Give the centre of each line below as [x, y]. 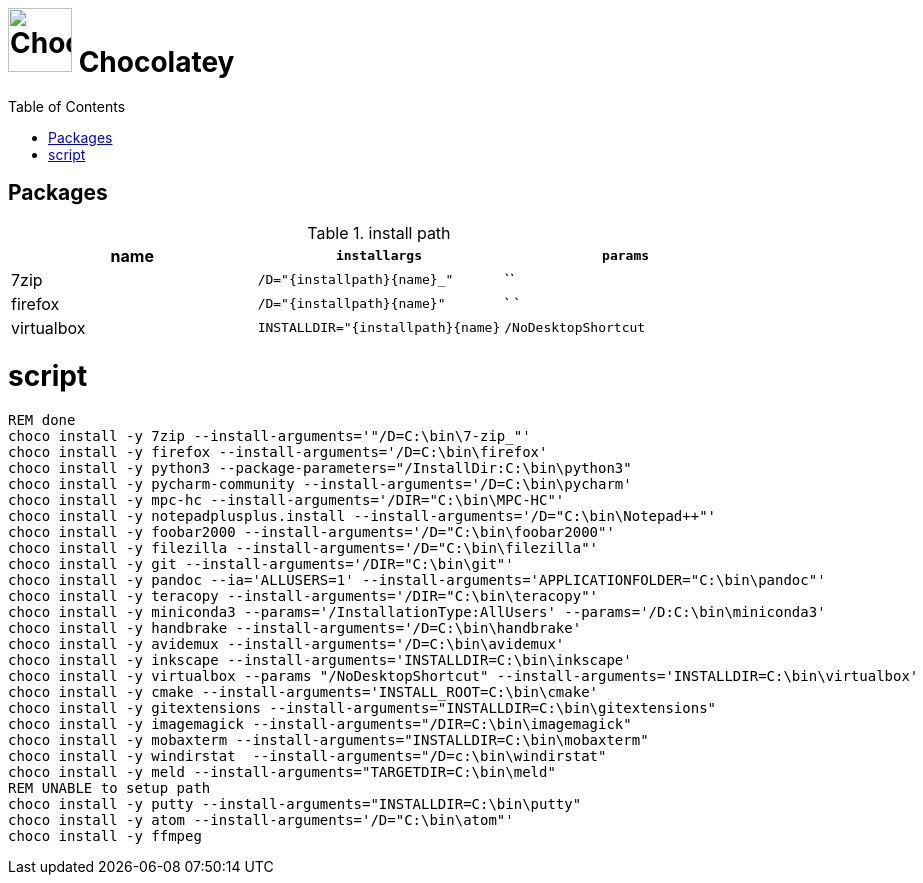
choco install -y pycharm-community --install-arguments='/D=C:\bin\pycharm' [320, 484]
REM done [42, 420]
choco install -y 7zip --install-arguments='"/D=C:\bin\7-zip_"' [269, 436]
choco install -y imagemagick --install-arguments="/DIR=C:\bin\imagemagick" [320, 724]
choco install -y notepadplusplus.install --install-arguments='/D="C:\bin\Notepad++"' [362, 516]
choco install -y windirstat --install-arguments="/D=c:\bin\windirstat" [307, 756]
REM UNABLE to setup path [109, 788]
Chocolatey [156, 62]
